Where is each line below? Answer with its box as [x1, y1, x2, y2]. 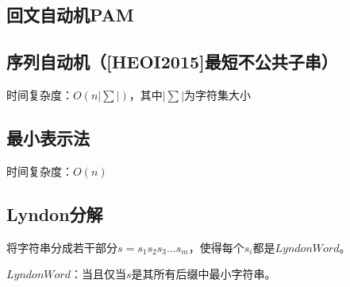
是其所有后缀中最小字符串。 [131, 266, 276, 282]
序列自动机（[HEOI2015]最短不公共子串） [6, 49, 338, 74]
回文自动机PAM [6, 2, 134, 27]
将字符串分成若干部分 [6, 239, 117, 255]
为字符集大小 [184, 86, 252, 103]
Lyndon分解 [6, 201, 103, 226]
